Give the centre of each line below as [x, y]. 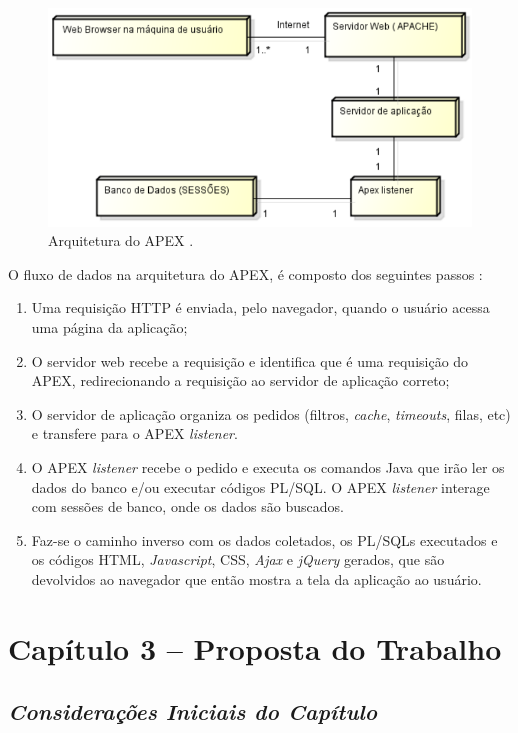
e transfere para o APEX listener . [134, 433]
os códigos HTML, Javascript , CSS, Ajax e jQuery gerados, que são [238, 559]
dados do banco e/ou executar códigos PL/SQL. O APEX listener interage [260, 486]
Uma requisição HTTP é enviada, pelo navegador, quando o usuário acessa [260, 307]
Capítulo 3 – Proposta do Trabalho [255, 647]
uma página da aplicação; [109, 326]
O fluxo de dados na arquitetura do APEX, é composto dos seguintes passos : [245, 273]
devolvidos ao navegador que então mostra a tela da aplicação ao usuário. [256, 578]
